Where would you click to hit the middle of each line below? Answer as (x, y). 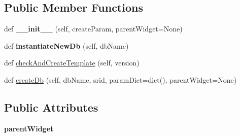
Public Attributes (51, 107)
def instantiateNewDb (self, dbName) (66, 45)
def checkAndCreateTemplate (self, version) (72, 63)
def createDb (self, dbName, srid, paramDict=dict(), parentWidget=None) (121, 79)
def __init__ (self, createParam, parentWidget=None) (93, 29)
